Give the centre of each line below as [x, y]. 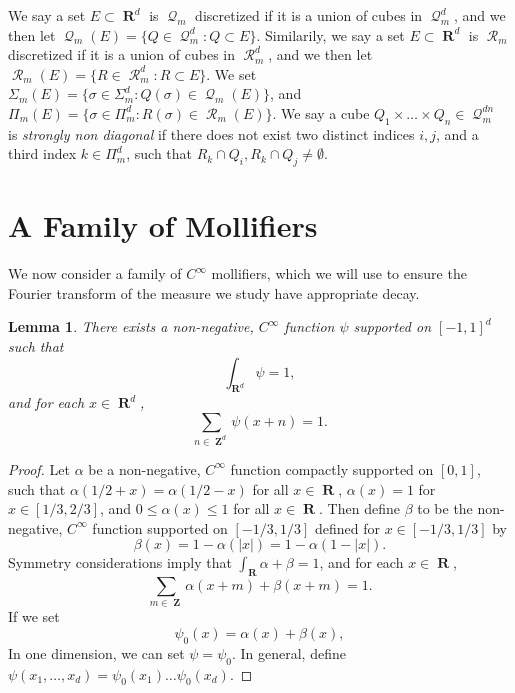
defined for [347, 527]
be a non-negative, [144, 468]
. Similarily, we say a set [330, 34]
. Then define [359, 508]
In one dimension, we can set [96, 652]
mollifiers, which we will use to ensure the [339, 273]
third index [42, 153]
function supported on [160, 527]
